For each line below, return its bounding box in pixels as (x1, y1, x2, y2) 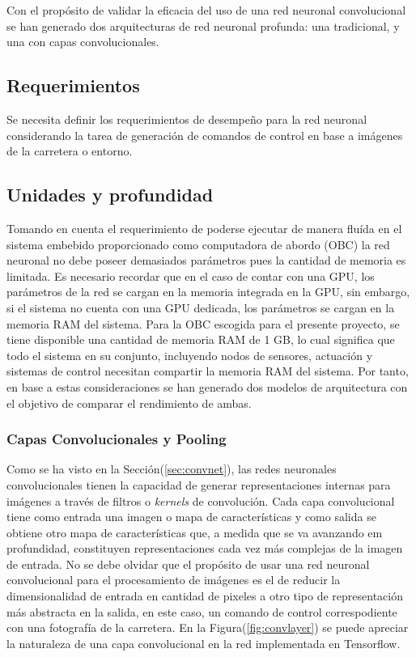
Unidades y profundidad (6, 182, 214, 207)
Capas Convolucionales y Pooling (6, 429, 227, 449)
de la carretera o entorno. (6, 142, 133, 159)
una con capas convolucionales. (6, 33, 159, 50)
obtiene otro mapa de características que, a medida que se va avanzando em (6, 523, 383, 540)
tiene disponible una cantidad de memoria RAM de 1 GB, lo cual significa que (6, 331, 395, 348)
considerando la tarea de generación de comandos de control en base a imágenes (6, 126, 403, 143)
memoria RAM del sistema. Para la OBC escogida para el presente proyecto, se (6, 315, 400, 332)
